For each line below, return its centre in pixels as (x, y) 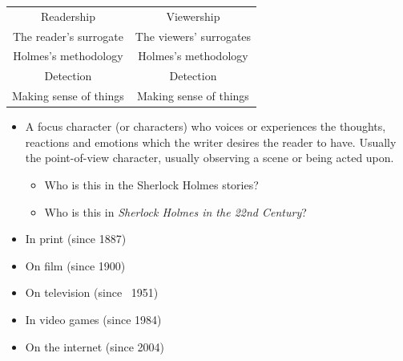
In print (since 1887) (76, 239)
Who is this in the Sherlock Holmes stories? (151, 185)
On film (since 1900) (75, 265)
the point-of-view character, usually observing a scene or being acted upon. (210, 158)
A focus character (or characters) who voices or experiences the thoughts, (206, 126)
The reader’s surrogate (68, 36)
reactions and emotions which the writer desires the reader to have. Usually (211, 142)
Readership (68, 16)
